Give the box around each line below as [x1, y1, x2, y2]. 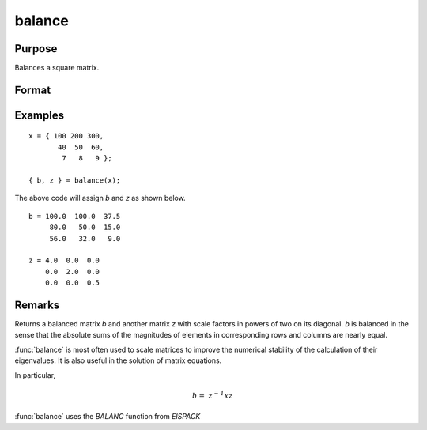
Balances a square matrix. [14, 63, 100, 73]
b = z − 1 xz [192, 390, 233, 400]
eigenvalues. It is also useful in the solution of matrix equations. [14, 356, 222, 365]
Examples [14, 108, 65, 122]
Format [14, 83, 51, 96]
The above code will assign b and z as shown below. [14, 194, 186, 203]
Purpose [14, 42, 58, 55]
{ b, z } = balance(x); [28, 176, 121, 185]
